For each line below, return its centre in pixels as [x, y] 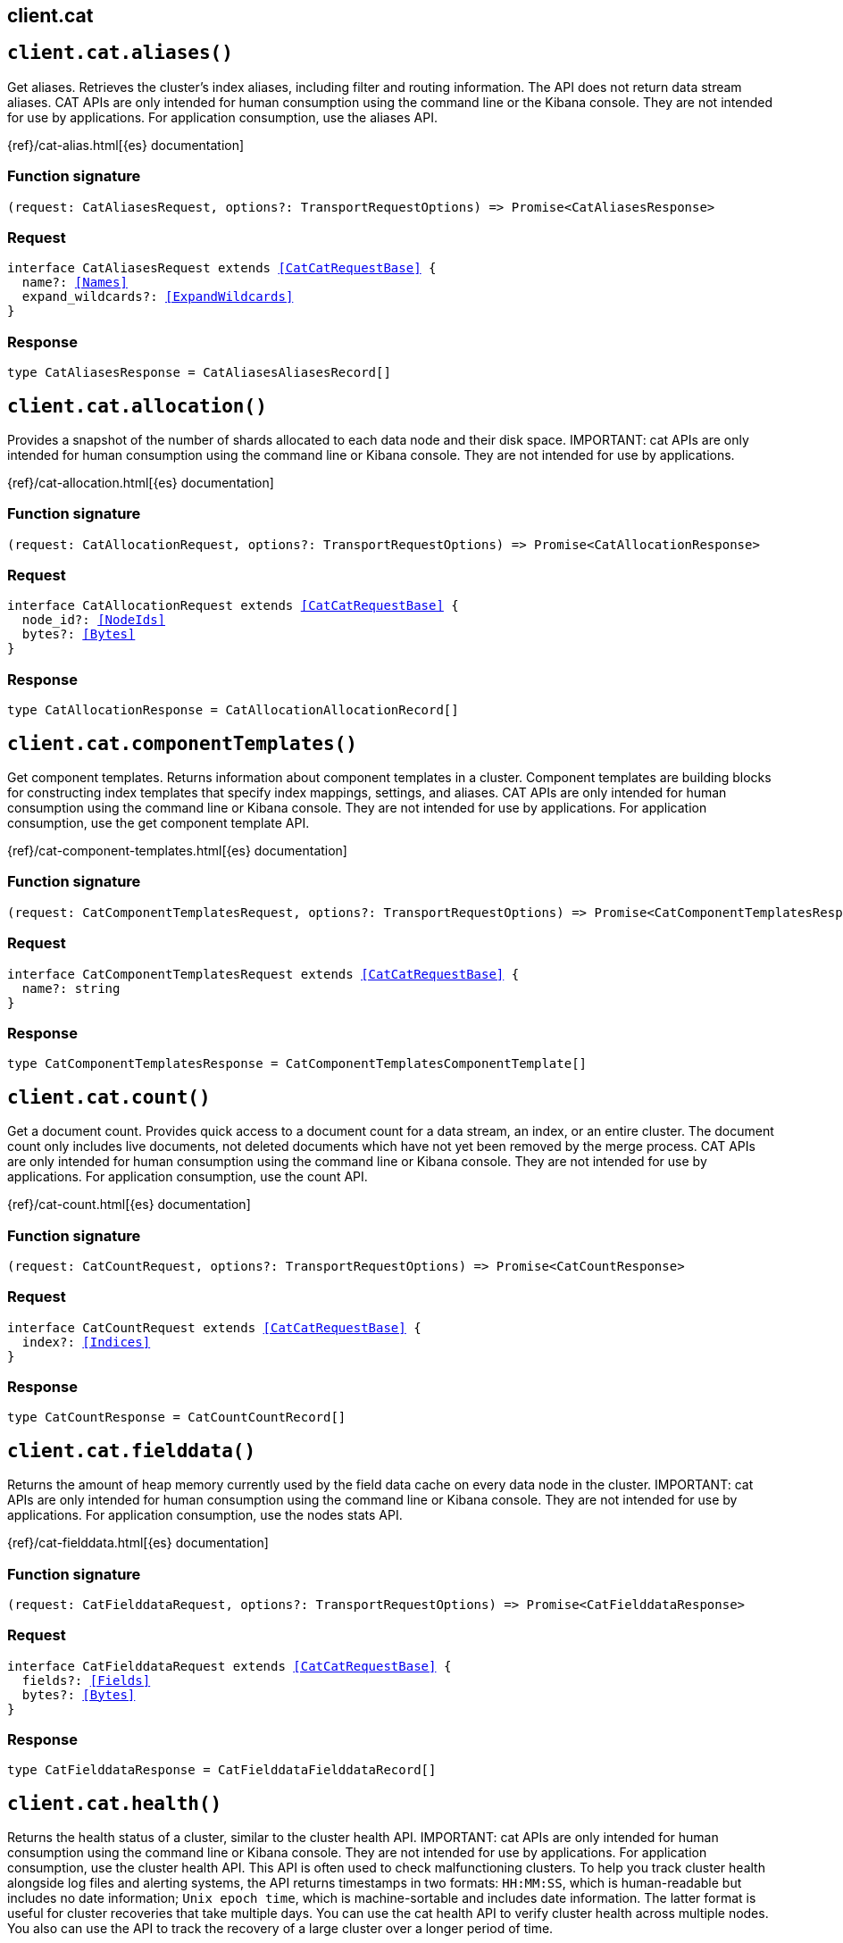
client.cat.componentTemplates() [182, 743]
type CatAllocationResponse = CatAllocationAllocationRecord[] [233, 710]
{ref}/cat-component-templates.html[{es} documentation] [177, 851]
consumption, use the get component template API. [159, 823]
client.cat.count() [109, 1097]
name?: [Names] [75, 283]
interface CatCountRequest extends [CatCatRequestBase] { [214, 1327]
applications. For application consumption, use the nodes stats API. [205, 1515]
